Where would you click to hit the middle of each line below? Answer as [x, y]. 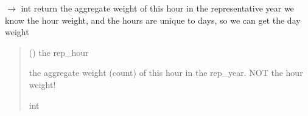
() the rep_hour [59, 52]
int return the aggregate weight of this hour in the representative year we [157, 8]
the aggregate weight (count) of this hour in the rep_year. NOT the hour [166, 73]
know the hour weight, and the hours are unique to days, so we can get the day [153, 20]
